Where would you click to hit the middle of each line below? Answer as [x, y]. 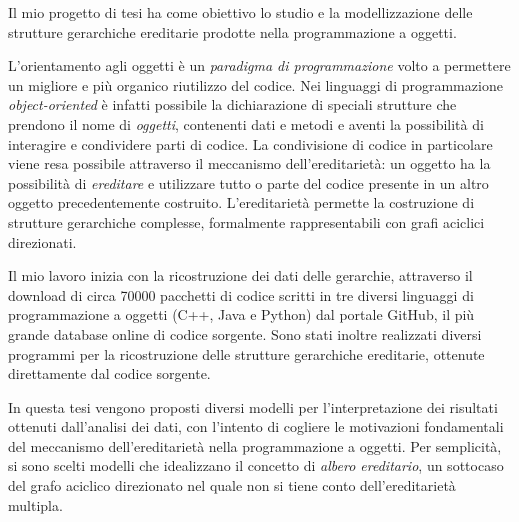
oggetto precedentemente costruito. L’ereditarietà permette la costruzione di [241, 202]
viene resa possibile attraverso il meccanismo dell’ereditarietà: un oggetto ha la [249, 163]
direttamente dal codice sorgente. [109, 373]
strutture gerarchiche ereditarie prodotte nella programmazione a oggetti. [232, 31]
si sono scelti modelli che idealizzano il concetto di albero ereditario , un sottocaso [256, 465]
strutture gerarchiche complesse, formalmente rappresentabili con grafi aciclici [246, 221]
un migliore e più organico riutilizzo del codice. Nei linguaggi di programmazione [255, 84]
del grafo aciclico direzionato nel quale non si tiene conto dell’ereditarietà [232, 485]
